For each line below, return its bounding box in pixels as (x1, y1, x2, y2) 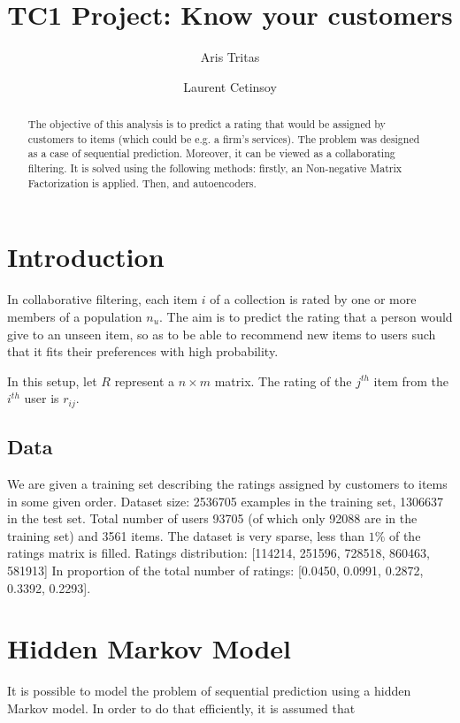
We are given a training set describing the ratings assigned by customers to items (7, 474, 448, 492)
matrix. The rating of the (214, 371, 352, 390)
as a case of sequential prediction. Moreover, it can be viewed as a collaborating (27, 146, 395, 161)
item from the (373, 371, 449, 390)
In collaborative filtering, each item (7, 290, 198, 308)
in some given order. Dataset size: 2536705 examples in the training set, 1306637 (7, 491, 443, 510)
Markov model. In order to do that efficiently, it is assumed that (7, 698, 356, 717)
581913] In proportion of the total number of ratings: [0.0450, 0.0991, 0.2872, (7, 560, 424, 579)
